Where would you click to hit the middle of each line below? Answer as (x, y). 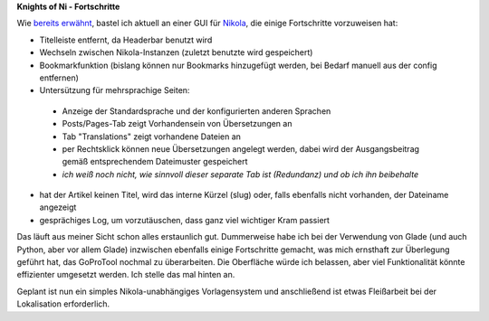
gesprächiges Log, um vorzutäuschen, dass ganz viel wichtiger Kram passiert (185, 220)
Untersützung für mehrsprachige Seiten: (115, 90)
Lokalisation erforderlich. (63, 304)
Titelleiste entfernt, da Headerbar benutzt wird (126, 40)
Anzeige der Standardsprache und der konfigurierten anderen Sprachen (197, 111)
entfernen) (59, 78)
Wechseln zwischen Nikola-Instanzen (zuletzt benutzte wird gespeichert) (176, 52)
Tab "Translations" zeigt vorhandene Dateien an (152, 137)
